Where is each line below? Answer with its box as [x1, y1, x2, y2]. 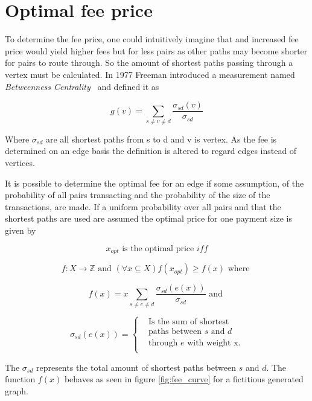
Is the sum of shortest [148, 318, 229, 327]
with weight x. [187, 339, 241, 348]
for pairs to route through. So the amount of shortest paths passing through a [5, 56, 293, 69]
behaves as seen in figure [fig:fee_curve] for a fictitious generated [64, 373, 304, 385]
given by [5, 224, 36, 237]
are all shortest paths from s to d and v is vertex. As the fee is [45, 132, 277, 145]
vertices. [5, 156, 35, 169]
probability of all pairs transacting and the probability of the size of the [5, 188, 270, 201]
